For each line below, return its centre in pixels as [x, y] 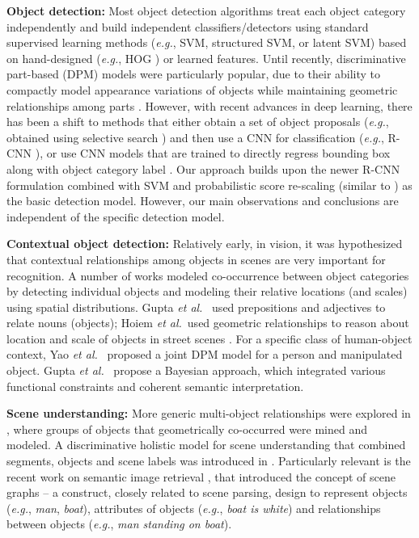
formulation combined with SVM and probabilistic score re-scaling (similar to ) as [209, 185]
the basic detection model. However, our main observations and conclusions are [203, 201]
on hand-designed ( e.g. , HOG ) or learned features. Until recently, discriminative [206, 58]
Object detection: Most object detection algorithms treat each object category [206, 11]
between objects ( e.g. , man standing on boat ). [119, 524]
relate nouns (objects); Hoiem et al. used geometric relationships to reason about [208, 323]
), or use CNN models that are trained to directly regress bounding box [213, 153]
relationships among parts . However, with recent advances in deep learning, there [209, 105]
